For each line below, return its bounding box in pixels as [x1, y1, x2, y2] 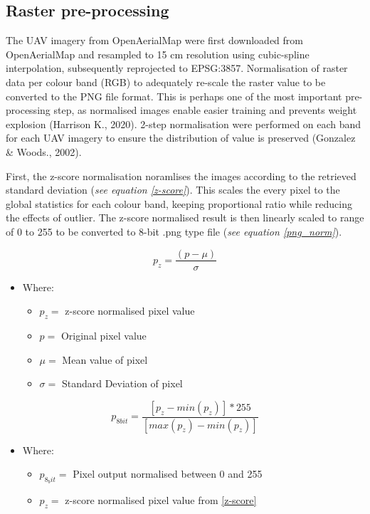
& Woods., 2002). [6, 144, 82, 159]
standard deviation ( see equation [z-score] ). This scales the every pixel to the [6, 182, 340, 197]
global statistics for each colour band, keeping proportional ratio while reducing [6, 196, 353, 211]
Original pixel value [60, 327, 147, 342]
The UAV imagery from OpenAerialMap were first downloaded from [6, 33, 303, 48]
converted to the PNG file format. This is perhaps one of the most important [6, 88, 342, 103]
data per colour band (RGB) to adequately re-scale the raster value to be [6, 74, 326, 89]
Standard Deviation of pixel [61, 376, 183, 391]
